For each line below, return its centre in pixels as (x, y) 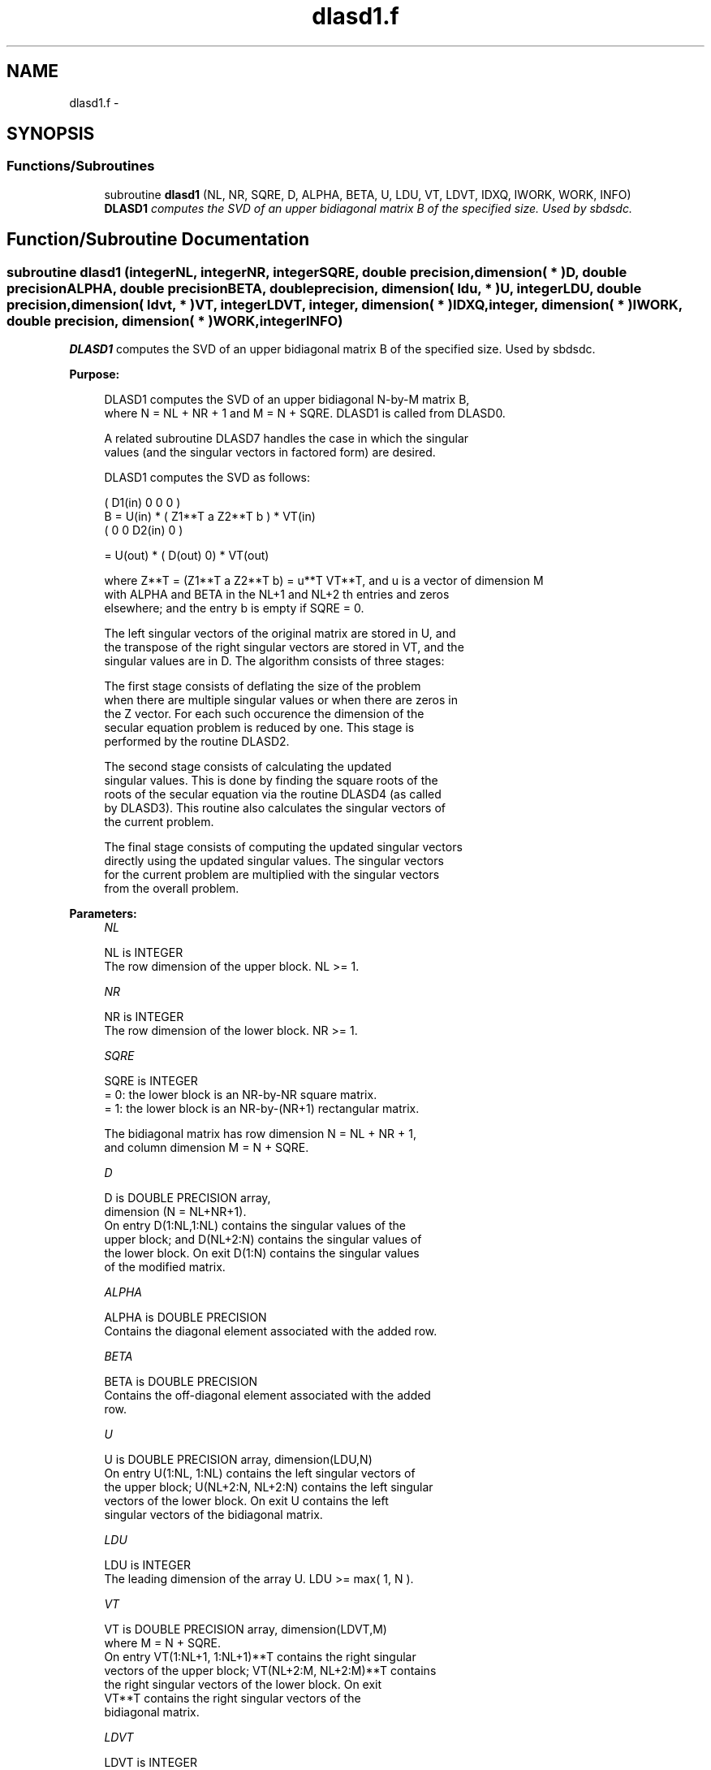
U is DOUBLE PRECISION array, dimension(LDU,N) (238, 1460)
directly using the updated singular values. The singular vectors (274, 861)
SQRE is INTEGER (151, 1081)
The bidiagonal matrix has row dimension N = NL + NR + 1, (260, 1134)
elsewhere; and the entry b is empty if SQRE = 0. (234, 608)
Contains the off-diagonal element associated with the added (267, 1396)
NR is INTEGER (144, 1017)
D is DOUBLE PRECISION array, (187, 1198)
